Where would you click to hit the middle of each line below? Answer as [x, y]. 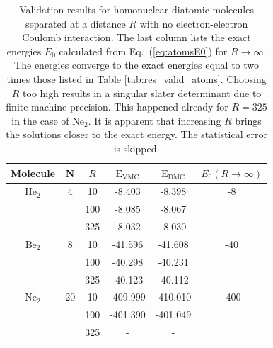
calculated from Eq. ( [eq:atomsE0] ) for [143, 51]
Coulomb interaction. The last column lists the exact [136, 37]
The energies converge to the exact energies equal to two [137, 65]
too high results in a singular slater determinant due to [142, 92]
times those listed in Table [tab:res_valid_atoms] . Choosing [136, 78]
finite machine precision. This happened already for [117, 107]
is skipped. [136, 148]
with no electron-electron [194, 23]
